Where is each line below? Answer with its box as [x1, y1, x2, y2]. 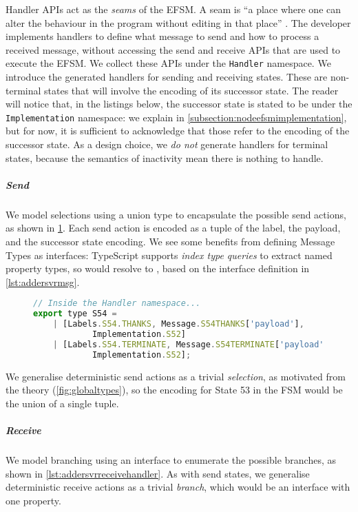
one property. [6, 493, 61, 507]
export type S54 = [33, 309, 117, 319]
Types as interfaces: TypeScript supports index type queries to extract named [6, 247, 333, 262]
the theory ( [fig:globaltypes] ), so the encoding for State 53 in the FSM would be [6, 382, 343, 397]
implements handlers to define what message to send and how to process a [6, 29, 319, 43]
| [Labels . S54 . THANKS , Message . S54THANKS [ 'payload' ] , [52, 319, 304, 329]
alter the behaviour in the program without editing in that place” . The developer [6, 15, 351, 30]
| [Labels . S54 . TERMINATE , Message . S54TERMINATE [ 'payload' [52, 339, 324, 349]
